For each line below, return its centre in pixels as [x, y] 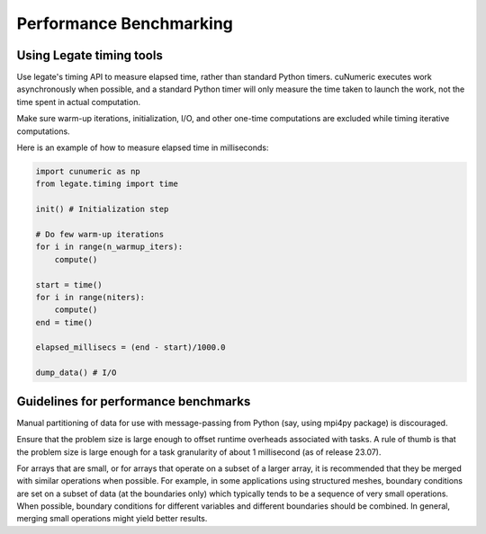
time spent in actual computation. [79, 102]
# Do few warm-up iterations [100, 234]
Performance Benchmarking [125, 23]
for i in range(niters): [90, 297]
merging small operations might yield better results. [112, 519]
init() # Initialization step [102, 209]
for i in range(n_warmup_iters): [109, 247]
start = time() [69, 285]
